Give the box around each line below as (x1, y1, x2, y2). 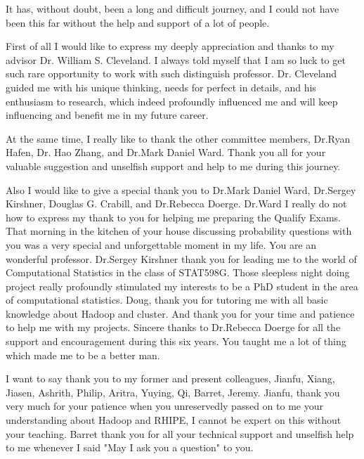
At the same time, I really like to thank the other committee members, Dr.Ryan (6, 131, 351, 146)
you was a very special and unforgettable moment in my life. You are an (6, 237, 317, 252)
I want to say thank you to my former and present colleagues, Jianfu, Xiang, (6, 371, 335, 386)
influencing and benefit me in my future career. (6, 108, 209, 122)
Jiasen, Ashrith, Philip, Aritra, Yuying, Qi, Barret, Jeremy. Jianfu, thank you (6, 384, 340, 399)
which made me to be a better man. (6, 347, 160, 362)
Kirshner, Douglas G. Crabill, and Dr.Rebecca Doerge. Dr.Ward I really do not (6, 196, 347, 211)
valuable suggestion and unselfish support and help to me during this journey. (6, 158, 341, 173)
